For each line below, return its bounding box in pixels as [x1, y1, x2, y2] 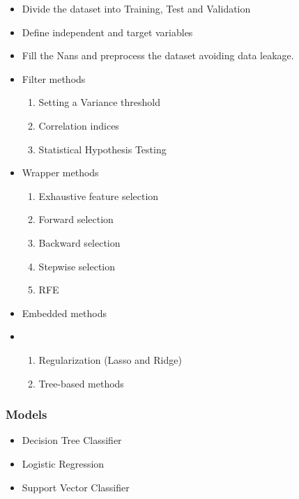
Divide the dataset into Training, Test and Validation [22, 1, 251, 15]
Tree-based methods [38, 376, 124, 390]
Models [6, 406, 47, 423]
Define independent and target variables [22, 24, 193, 39]
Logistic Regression [22, 456, 105, 470]
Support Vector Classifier [22, 479, 130, 494]
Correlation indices [38, 118, 119, 132]
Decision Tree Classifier [22, 433, 122, 447]
